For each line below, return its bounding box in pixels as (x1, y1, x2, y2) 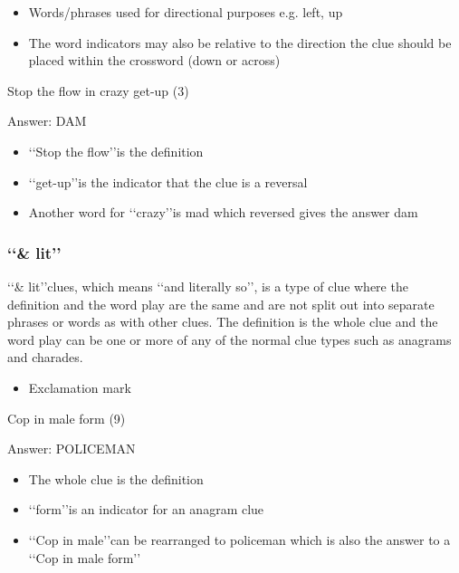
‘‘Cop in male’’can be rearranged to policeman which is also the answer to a (28, 530, 451, 549)
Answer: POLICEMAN (7, 439, 136, 458)
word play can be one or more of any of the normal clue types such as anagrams (7, 329, 452, 349)
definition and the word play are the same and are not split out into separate (7, 294, 435, 313)
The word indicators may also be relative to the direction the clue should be (28, 33, 452, 52)
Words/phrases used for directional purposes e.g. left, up (28, 3, 343, 21)
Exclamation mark (28, 377, 131, 396)
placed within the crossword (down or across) (28, 51, 281, 70)
